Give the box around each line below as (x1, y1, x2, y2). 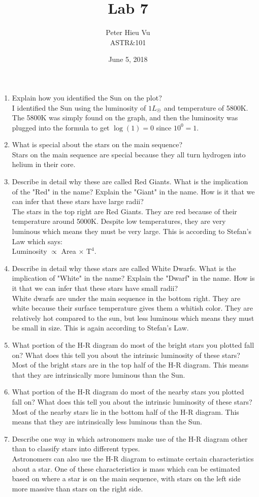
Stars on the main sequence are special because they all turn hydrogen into (12, 149, 246, 159)
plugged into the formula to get (12, 122, 110, 132)
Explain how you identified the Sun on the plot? (12, 92, 162, 103)
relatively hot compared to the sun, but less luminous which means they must (12, 312, 254, 323)
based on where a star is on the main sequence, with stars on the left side (12, 473, 241, 484)
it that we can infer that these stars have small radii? (12, 283, 178, 293)
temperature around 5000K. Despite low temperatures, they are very (12, 216, 226, 226)
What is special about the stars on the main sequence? (12, 139, 183, 150)
